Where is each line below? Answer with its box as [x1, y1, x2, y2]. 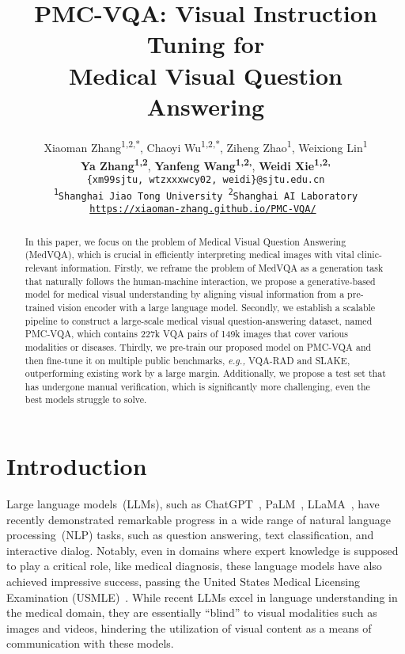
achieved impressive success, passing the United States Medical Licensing [6, 573, 360, 590]
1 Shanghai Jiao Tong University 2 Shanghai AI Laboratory [53, 187, 358, 202]
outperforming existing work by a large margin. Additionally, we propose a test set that [25, 367, 386, 380]
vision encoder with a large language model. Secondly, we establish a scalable [57, 300, 376, 314]
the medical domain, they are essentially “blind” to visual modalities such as [6, 604, 377, 621]
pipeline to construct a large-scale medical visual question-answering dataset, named [25, 314, 373, 327]
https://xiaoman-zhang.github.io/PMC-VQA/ [89, 203, 316, 215]
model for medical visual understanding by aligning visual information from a [25, 287, 345, 301]
